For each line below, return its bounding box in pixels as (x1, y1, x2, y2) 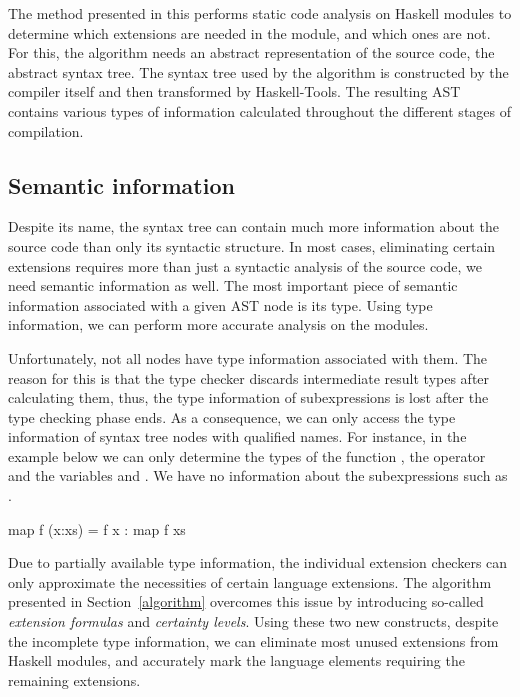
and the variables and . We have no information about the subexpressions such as (8, 465, 508, 486)
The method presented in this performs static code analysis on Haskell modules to (8, 3, 512, 23)
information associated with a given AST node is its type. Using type (8, 294, 433, 315)
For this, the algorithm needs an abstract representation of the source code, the (8, 42, 495, 63)
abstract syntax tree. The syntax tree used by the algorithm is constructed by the (8, 61, 509, 82)
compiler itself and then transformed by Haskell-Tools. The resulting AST (8, 81, 461, 102)
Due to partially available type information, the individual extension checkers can (8, 552, 508, 573)
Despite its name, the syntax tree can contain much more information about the (8, 216, 499, 237)
